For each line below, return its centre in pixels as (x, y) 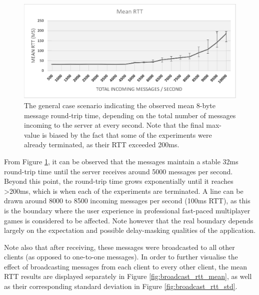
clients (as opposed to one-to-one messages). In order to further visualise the (121, 257)
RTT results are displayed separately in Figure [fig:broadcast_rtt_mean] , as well (128, 276)
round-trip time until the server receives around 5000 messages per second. (118, 171)
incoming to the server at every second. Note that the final (114, 125)
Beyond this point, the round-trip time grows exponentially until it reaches (119, 181)
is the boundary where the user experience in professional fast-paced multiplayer (127, 210)
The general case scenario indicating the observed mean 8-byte (120, 105)
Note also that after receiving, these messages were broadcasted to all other (119, 247)
